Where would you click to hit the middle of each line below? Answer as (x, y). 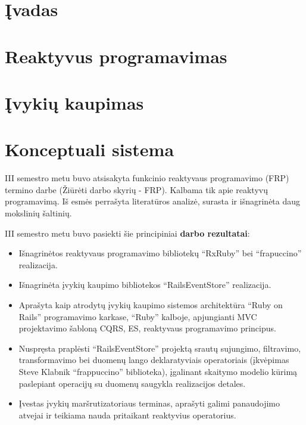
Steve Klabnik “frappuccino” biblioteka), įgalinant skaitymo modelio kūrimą (158, 371)
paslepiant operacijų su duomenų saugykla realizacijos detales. (132, 383)
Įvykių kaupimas (74, 102)
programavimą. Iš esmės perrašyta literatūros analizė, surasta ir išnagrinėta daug (153, 201)
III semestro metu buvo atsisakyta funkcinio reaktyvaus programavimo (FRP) (147, 178)
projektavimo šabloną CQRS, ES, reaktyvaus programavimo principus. (147, 328)
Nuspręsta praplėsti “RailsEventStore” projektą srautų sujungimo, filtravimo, (160, 348)
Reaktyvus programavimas (116, 56)
